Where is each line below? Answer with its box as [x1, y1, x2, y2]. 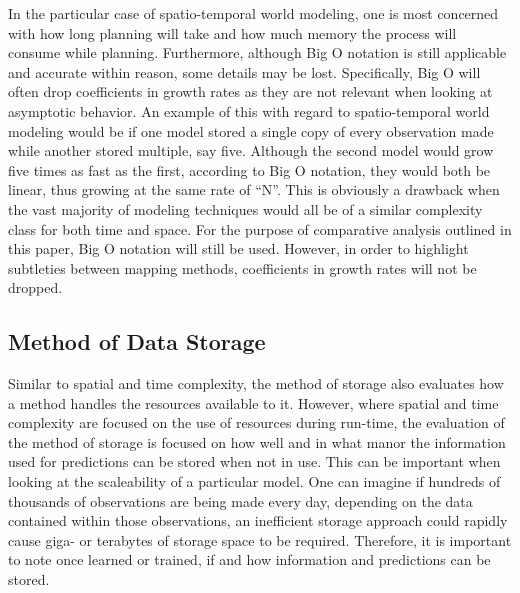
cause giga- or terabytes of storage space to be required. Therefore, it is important [8, 529, 512, 550]
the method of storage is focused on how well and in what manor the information [8, 431, 506, 452]
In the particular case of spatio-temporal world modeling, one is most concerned [8, 3, 499, 23]
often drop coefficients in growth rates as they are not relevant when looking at [8, 81, 493, 102]
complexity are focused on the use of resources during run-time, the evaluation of [8, 412, 505, 433]
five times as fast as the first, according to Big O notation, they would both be [8, 159, 491, 180]
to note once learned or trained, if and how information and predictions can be [8, 549, 491, 570]
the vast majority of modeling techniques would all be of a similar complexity [8, 198, 483, 219]
